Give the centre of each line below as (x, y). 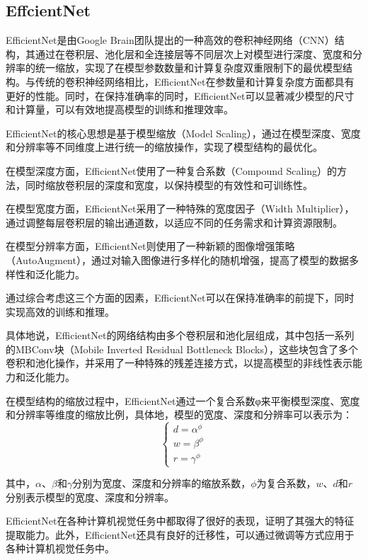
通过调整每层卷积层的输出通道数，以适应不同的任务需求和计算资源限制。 (174, 222)
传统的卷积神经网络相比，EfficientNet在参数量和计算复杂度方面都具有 (195, 81)
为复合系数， (286, 483)
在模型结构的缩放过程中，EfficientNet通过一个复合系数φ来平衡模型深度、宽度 (183, 400)
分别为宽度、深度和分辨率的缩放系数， (162, 483)
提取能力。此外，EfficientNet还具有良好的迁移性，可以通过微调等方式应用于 (180, 534)
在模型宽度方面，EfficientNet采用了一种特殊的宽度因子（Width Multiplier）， (180, 208)
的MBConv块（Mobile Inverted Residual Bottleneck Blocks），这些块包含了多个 (182, 349)
